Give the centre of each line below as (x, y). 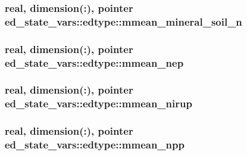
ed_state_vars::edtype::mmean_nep (94, 62)
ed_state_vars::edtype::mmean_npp (95, 145)
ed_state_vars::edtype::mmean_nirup (99, 103)
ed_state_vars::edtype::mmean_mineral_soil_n (124, 21)
